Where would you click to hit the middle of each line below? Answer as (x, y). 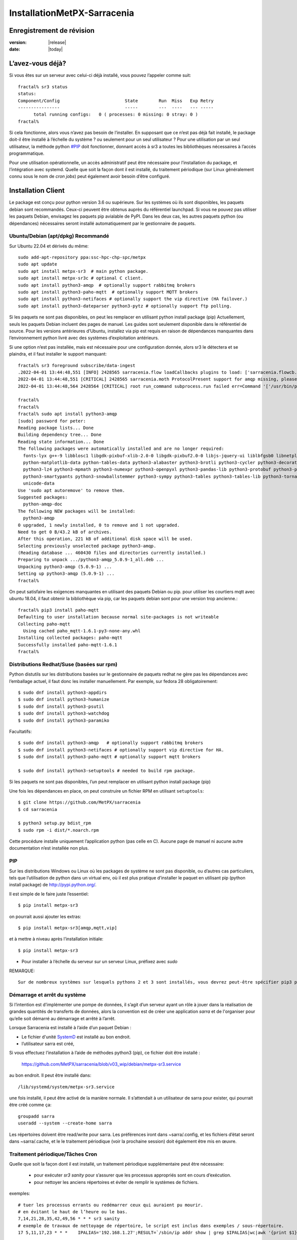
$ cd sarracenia (38, 809)
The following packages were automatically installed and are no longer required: (121, 449)
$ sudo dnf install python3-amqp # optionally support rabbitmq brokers (111, 743)
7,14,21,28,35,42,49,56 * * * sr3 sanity (69, 1219)
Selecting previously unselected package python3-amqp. (87, 546)
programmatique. (27, 153)
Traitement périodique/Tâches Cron (53, 1154)
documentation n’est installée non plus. (49, 848)
